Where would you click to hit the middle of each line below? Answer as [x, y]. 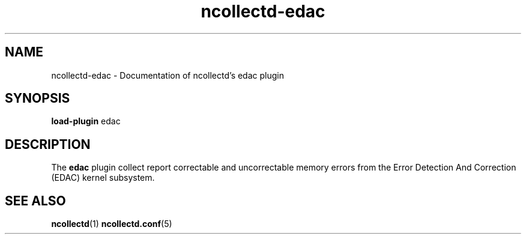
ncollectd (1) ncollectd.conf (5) [112, 224]
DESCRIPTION [48, 144]
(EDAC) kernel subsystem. [103, 178]
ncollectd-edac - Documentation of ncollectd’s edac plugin [168, 75]
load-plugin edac [86, 121]
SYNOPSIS [38, 98]
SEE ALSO [35, 201]
